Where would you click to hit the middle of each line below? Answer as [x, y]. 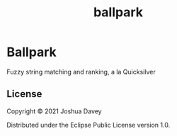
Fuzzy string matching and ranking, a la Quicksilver [81, 72]
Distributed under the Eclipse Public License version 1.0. [88, 125]
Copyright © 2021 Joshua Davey [54, 111]
